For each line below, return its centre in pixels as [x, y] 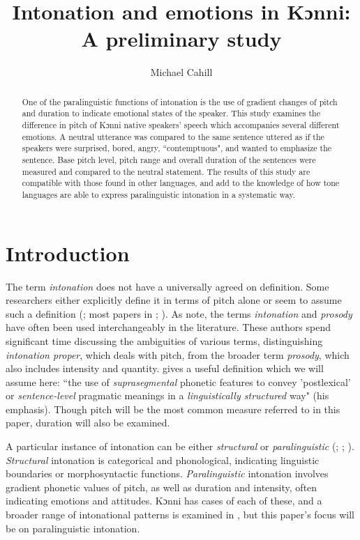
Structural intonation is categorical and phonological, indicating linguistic [163, 460]
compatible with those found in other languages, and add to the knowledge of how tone [181, 183]
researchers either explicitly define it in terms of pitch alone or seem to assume [174, 300]
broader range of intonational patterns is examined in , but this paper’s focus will [180, 515]
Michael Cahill [181, 72]
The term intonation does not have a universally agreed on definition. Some [167, 286]
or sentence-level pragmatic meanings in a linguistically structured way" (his [167, 395]
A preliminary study [181, 39]
